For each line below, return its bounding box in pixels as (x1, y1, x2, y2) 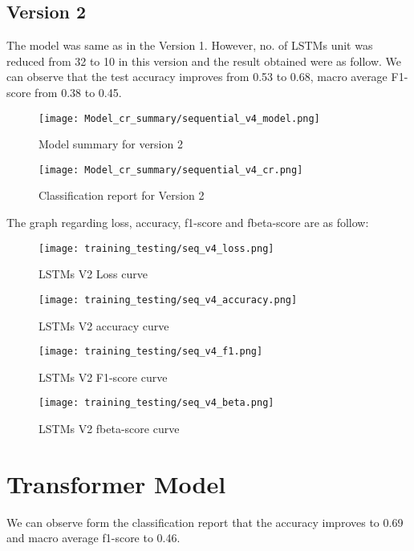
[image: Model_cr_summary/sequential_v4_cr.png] (39, 164, 303, 176)
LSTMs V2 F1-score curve (39, 368, 168, 385)
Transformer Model (6, 467, 226, 500)
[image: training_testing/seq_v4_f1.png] (39, 346, 263, 358)
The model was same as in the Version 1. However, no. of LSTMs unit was (6, 37, 373, 54)
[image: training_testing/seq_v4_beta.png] (39, 397, 274, 409)
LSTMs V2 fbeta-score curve (39, 420, 180, 437)
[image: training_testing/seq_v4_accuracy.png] (39, 294, 298, 306)
